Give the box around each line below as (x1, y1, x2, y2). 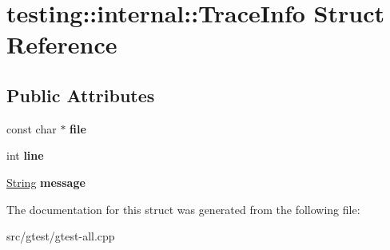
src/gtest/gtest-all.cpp (6, 228, 115, 244)
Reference (6, 28, 117, 61)
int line (6, 147, 44, 164)
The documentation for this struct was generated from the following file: (6, 200, 360, 217)
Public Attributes (6, 82, 155, 107)
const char (6, 120, 57, 137)
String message (6, 173, 86, 190)
